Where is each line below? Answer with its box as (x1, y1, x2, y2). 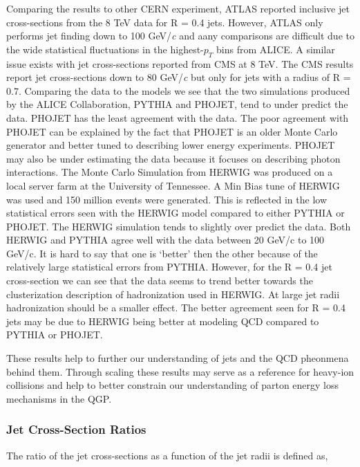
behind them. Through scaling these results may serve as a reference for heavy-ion (6, 364, 354, 378)
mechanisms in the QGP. (6, 391, 112, 405)
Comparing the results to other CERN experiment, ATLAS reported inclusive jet (6, 1, 350, 15)
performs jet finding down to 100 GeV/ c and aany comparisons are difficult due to (6, 28, 354, 43)
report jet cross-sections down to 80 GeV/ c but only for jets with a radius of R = (6, 70, 351, 84)
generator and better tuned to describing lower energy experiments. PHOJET (6, 138, 335, 152)
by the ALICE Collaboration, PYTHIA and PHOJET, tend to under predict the (6, 97, 348, 111)
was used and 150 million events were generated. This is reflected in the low (6, 192, 327, 206)
